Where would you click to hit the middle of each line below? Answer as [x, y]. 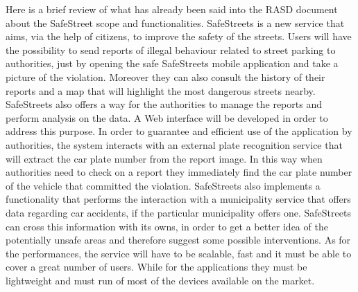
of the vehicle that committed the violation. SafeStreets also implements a [163, 185]
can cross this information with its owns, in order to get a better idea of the [167, 226]
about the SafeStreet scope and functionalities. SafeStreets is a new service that [175, 22]
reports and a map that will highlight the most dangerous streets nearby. [161, 90]
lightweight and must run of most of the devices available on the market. [160, 280]
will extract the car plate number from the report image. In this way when [164, 158]
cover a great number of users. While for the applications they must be [156, 267]
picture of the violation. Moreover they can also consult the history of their [165, 76]
